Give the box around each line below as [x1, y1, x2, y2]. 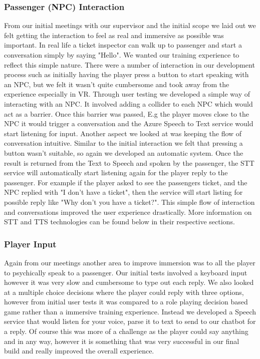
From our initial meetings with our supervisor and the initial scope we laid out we [4, 20, 256, 31]
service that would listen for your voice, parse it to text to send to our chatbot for [4, 316, 256, 326]
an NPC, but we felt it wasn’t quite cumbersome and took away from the [4, 79, 229, 89]
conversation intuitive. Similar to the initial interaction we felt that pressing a [4, 138, 243, 148]
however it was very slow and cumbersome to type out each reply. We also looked [4, 277, 254, 287]
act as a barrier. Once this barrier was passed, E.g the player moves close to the [4, 108, 249, 119]
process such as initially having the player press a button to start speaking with [4, 69, 249, 80]
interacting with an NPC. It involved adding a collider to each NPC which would [4, 98, 253, 109]
